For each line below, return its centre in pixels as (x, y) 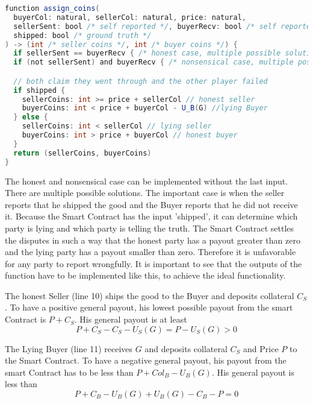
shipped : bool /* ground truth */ (82, 35)
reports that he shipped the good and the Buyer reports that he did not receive (151, 204)
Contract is (26, 319)
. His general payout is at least (131, 319)
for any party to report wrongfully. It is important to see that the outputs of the (153, 263)
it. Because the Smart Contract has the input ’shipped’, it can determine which (151, 216)
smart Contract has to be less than (69, 372)
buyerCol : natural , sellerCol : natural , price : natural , (130, 17)
